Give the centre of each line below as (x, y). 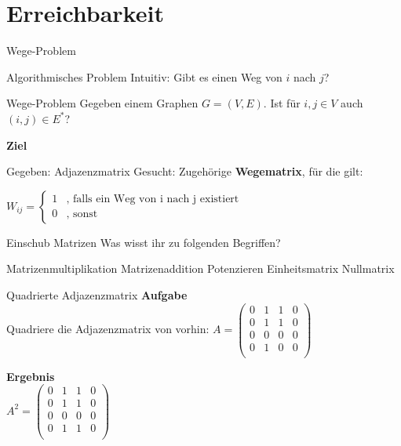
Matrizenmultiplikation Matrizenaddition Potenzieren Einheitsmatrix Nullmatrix (200, 268)
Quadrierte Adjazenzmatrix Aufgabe (97, 294)
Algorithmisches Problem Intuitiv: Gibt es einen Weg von (144, 76)
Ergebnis (31, 376)
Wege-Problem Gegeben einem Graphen (102, 103)
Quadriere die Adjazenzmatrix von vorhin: (108, 329)
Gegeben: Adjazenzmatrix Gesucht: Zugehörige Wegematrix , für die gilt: (185, 171)
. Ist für (282, 103)
